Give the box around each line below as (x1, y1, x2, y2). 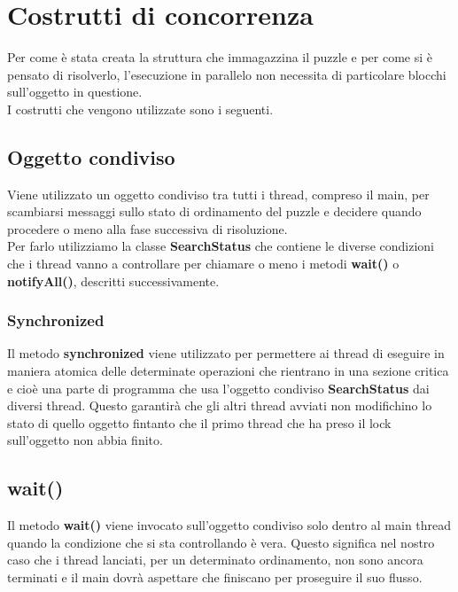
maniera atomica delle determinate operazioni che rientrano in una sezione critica (7, 362, 449, 380)
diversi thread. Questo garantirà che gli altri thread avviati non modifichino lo (7, 396, 432, 415)
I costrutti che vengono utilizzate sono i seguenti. (7, 99, 274, 118)
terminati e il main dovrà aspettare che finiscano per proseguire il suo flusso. (7, 568, 423, 587)
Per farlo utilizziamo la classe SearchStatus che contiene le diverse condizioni (7, 237, 434, 255)
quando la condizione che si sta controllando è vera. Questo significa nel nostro (7, 533, 435, 551)
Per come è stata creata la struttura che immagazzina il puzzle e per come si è (7, 48, 433, 66)
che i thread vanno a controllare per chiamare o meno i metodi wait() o (7, 254, 400, 273)
